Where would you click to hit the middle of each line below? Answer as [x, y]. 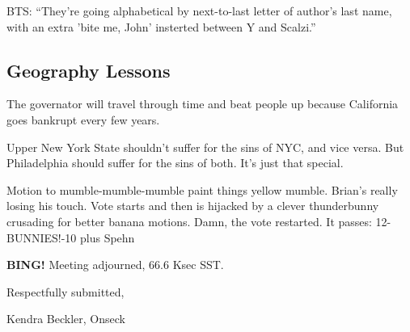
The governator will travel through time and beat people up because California [203, 104]
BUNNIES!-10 [42, 237]
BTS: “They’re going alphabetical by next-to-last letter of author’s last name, [199, 11]
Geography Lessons [89, 70]
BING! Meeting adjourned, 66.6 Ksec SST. [115, 265]
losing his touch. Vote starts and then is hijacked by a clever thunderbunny [193, 206]
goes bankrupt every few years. [83, 119]
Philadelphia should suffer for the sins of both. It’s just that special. [175, 163]
